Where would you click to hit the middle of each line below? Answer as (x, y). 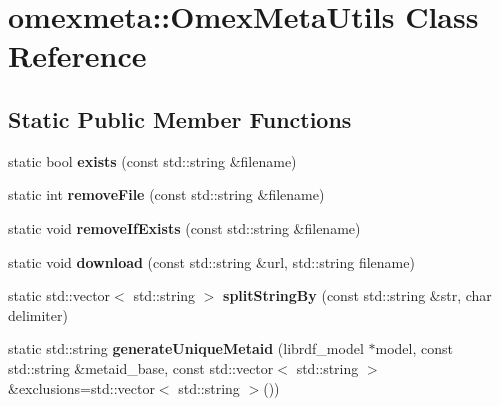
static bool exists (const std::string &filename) (152, 160)
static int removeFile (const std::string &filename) (166, 194)
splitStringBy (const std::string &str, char (357, 295)
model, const (414, 348)
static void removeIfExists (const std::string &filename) (184, 227)
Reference (77, 55)
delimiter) (38, 314)
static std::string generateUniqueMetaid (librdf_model (186, 348)
